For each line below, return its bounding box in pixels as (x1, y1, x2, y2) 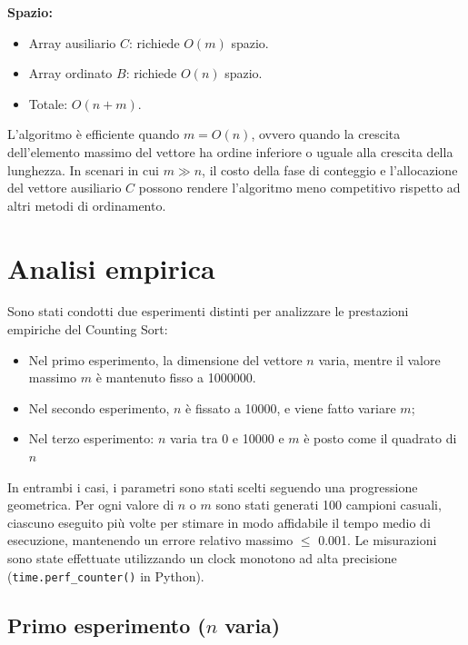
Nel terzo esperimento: (28, 429, 154, 448)
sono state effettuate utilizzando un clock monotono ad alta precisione (7, 549, 397, 567)
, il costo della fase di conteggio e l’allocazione (202, 160, 458, 179)
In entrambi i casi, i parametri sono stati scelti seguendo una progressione (7, 477, 418, 496)
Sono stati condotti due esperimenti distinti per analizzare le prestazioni (7, 302, 409, 321)
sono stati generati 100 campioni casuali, (215, 495, 442, 514)
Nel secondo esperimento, (28, 398, 170, 417)
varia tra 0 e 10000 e (169, 429, 284, 448)
